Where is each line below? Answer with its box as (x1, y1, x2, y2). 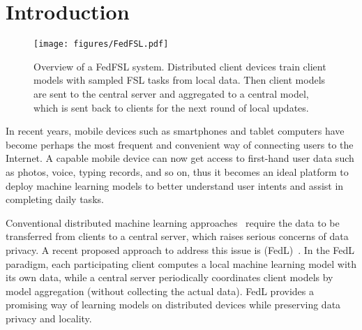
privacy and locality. (6, 310, 92, 325)
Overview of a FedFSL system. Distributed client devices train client (33, 59, 326, 73)
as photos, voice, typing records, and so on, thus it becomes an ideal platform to (6, 164, 349, 179)
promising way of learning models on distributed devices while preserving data (6, 297, 341, 312)
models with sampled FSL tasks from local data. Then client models (33, 73, 326, 87)
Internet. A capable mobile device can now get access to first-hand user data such (6, 151, 354, 165)
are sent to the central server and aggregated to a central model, (33, 86, 309, 100)
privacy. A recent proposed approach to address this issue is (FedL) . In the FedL (6, 242, 355, 257)
